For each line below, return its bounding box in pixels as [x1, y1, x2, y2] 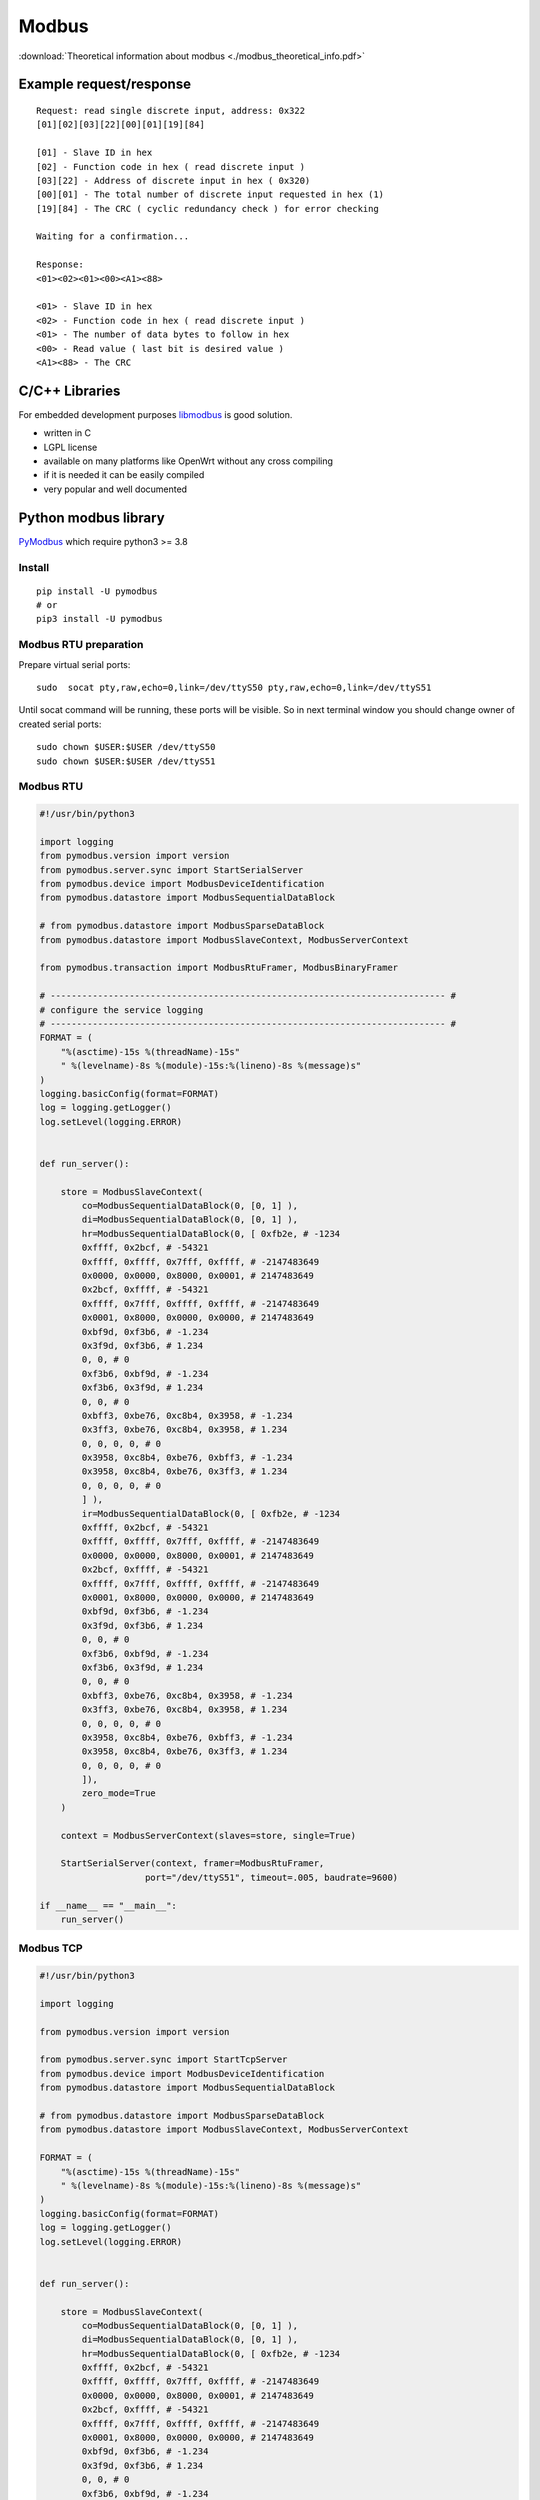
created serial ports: [18, 718, 102, 730]
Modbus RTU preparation [18, 638, 144, 652]
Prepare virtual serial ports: [18, 658, 131, 670]
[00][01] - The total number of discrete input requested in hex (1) [36, 189, 385, 200]
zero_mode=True [81, 1788, 157, 1799]
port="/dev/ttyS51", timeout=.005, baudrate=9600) [145, 1871, 399, 1883]
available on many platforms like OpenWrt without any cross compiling [43, 455, 334, 467]
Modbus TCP [18, 1941, 84, 1955]
